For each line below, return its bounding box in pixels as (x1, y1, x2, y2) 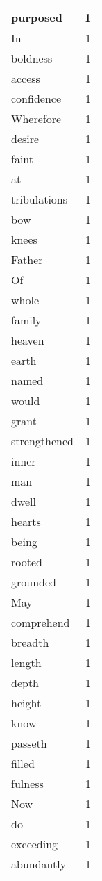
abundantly (11, 856, 67, 872)
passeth (11, 735, 47, 751)
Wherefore (11, 110, 62, 126)
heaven (11, 332, 44, 348)
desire (11, 131, 40, 147)
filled (11, 755, 35, 771)
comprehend (11, 614, 70, 630)
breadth (11, 634, 49, 650)
